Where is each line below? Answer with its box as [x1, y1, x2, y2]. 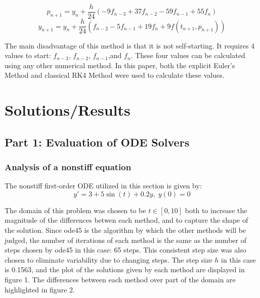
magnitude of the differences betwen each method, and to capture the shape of [5, 215, 248, 225]
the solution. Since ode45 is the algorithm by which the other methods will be [5, 225, 246, 235]
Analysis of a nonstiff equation [5, 160, 132, 173]
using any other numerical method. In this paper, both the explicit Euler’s [5, 60, 235, 70]
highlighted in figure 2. [5, 284, 75, 294]
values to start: [5, 50, 51, 61]
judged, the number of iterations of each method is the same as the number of [5, 234, 246, 245]
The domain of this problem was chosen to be [5, 205, 146, 215]
